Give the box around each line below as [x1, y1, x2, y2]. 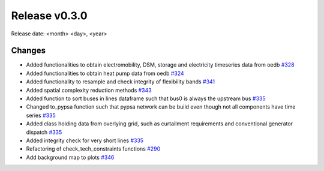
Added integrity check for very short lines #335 [26, 137, 144, 144]
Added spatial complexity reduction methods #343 [26, 86, 152, 94]
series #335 [26, 112, 56, 119]
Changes [11, 46, 46, 56]
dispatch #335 [26, 128, 62, 136]
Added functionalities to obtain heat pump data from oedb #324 [26, 70, 184, 77]
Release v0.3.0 [11, 9, 88, 22]
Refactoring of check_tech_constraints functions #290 [26, 145, 161, 152]
